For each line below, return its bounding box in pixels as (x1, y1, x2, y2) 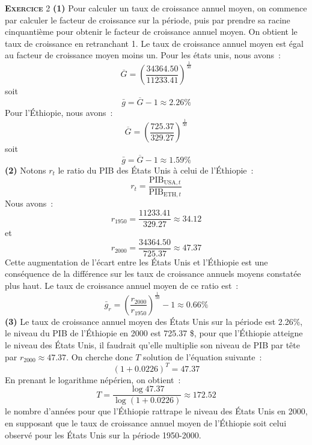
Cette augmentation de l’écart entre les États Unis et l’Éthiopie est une (5, 255, 268, 268)
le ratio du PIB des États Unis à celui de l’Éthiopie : (58, 163, 254, 176)
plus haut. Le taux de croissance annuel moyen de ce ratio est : (5, 279, 239, 291)
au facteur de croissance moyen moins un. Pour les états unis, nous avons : (5, 49, 281, 61)
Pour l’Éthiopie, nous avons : (5, 106, 113, 119)
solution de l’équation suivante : (143, 350, 262, 363)
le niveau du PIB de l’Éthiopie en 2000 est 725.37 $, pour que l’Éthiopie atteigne (5, 327, 303, 339)
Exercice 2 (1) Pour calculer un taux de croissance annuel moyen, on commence (5, 2, 307, 14)
